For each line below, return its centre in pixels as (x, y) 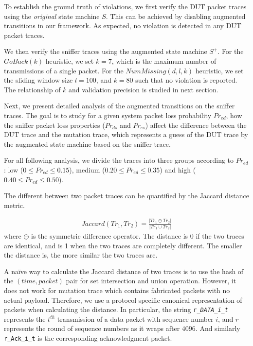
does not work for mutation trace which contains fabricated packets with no (117, 290)
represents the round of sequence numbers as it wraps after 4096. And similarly (122, 328)
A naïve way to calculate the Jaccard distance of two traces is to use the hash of (124, 271)
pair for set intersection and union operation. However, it (151, 281)
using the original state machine (52, 16)
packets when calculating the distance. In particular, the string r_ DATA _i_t (116, 309)
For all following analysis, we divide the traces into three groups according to (119, 160)
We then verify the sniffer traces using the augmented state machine (106, 51)
